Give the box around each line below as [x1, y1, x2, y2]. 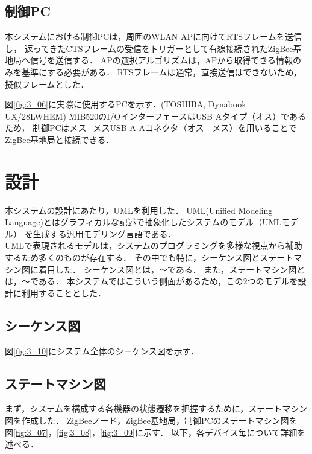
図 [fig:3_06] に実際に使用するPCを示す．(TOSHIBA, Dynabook [5, 98, 246, 110]
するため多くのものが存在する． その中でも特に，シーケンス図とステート [5, 251, 294, 264]
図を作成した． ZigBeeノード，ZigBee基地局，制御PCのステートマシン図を [5, 414, 298, 427]
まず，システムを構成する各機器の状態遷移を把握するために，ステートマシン [5, 402, 308, 415]
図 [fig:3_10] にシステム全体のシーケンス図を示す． [5, 344, 199, 357]
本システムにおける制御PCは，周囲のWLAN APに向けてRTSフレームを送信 [5, 30, 302, 43]
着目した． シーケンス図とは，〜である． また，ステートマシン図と [38, 263, 305, 275]
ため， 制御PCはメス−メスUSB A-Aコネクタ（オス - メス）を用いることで [5, 121, 297, 134]
